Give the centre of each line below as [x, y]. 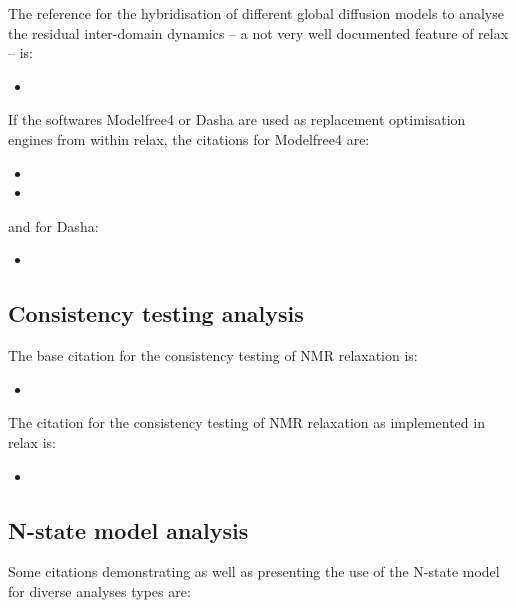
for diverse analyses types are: [99, 590]
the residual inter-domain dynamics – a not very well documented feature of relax [258, 32]
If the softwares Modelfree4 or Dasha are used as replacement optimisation [237, 119]
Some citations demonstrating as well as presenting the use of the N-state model [254, 571]
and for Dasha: [53, 225]
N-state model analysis [128, 529]
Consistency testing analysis [156, 313]
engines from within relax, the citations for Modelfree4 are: [189, 138]
